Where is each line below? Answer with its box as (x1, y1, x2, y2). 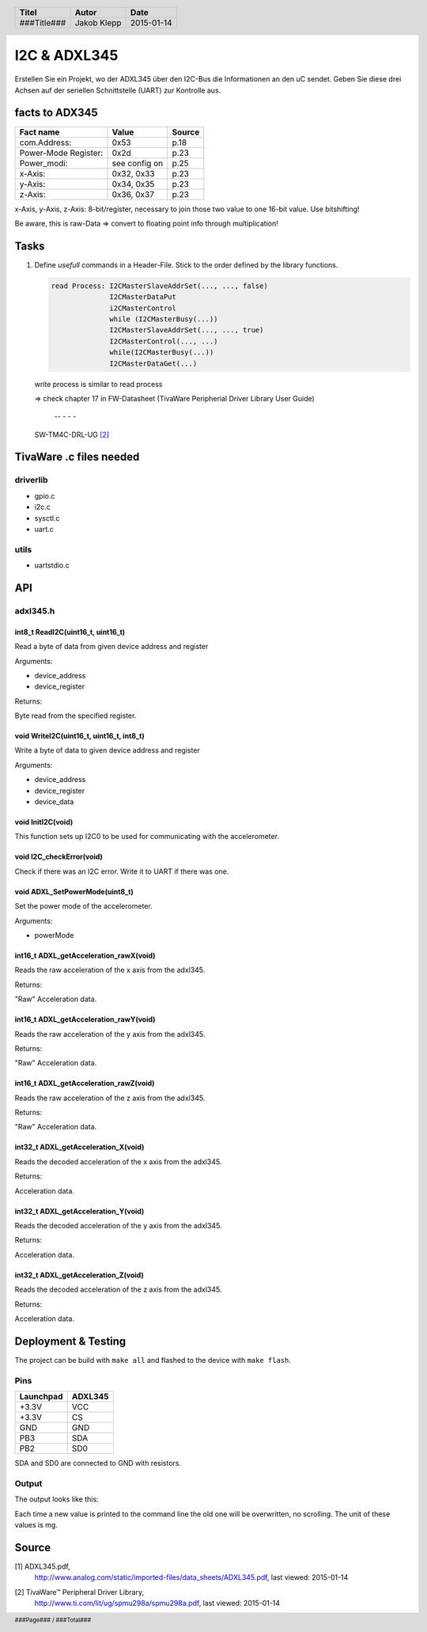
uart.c (34, 525, 55, 533)
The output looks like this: (14, 1494, 99, 1504)
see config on (111, 158, 164, 169)
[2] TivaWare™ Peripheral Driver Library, (14, 1587, 145, 1596)
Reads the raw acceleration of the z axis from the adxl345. (14, 1093, 206, 1103)
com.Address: (19, 137, 72, 148)
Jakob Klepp (74, 17, 122, 28)
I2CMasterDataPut (109, 293, 177, 302)
